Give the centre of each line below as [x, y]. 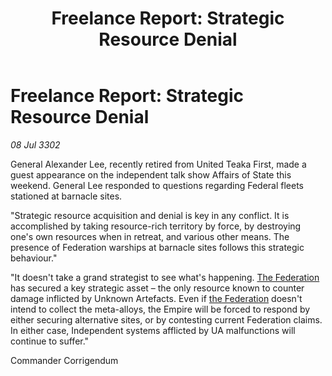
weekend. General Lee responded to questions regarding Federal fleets [157, 185]
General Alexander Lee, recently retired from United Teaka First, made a [158, 164]
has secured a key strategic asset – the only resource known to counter [157, 288]
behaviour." [34, 258]
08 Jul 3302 [35, 144]
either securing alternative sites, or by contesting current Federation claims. [166, 319]
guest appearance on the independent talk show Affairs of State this [151, 174]
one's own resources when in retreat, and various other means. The [150, 236]
